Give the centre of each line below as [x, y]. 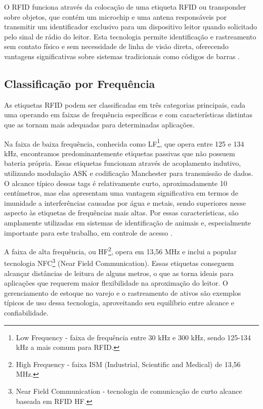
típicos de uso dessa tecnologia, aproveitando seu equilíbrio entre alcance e [119, 303]
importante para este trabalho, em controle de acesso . [88, 232]
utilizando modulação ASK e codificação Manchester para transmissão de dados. [129, 173]
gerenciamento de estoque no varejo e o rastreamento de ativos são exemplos [123, 292]
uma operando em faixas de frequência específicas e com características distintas [128, 115]
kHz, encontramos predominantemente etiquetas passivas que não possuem [120, 153]
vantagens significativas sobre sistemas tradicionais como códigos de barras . [122, 56]
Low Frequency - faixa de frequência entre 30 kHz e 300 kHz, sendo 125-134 [133, 337]
